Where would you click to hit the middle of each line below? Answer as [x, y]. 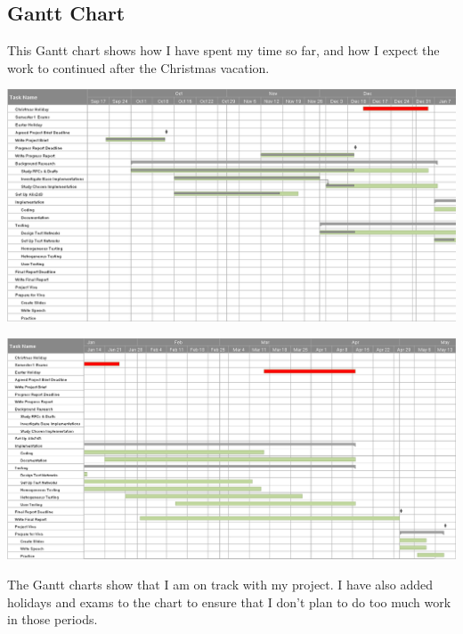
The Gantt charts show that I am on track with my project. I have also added [220, 584]
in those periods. [53, 619]
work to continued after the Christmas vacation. [138, 67]
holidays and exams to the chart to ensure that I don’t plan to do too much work [229, 601]
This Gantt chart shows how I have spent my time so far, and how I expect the [223, 50]
